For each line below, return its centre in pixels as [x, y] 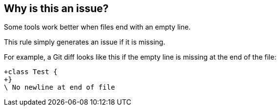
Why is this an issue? [56, 8]
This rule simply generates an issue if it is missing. [85, 42]
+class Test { [31, 72]
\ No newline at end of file [60, 87]
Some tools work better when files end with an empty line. [97, 27]
